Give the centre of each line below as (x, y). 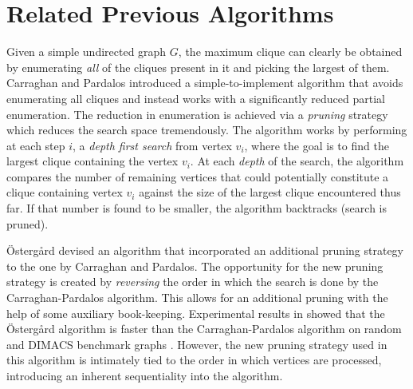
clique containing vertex (65, 192)
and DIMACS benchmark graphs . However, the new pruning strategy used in (197, 344)
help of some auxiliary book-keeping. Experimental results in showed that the (196, 313)
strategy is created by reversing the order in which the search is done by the (193, 282)
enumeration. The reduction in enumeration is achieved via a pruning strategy (197, 114)
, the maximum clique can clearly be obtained (290, 52)
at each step (36, 145)
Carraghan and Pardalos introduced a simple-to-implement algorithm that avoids (205, 83)
